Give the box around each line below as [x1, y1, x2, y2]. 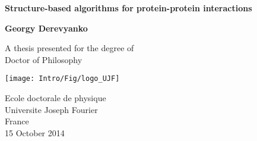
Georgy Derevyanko [5, 21, 88, 34]
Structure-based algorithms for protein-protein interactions [5, 2, 252, 14]
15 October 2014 [5, 126, 65, 139]
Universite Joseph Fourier [5, 103, 98, 115]
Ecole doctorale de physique [5, 92, 106, 104]
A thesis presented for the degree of [5, 42, 134, 54]
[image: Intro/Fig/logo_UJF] [5, 74, 120, 83]
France [5, 115, 29, 127]
